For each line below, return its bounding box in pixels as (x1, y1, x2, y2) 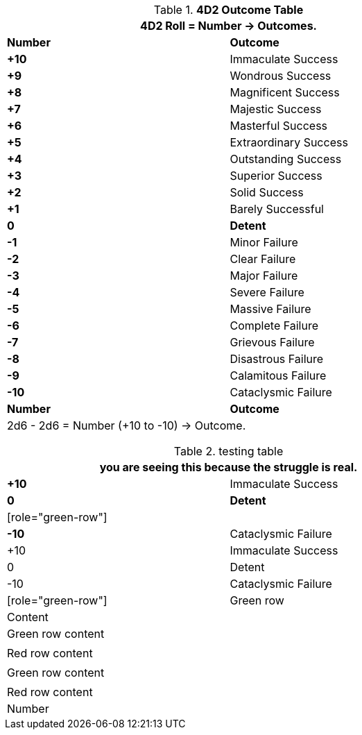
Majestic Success (230, 102, 322, 116)
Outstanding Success (230, 152, 342, 166)
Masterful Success (230, 119, 328, 133)
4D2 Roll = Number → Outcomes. (140, 19, 317, 33)
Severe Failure (230, 285, 304, 299)
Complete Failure (230, 319, 319, 332)
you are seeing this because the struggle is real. (99, 460, 358, 474)
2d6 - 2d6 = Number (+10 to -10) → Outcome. (7, 419, 246, 432)
